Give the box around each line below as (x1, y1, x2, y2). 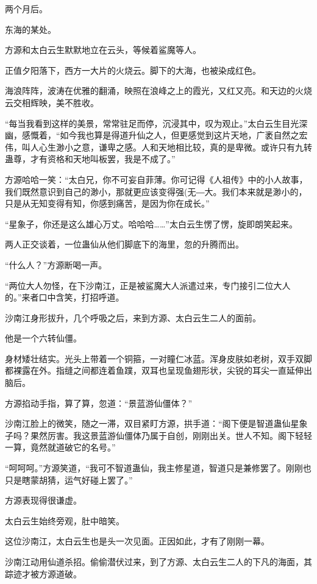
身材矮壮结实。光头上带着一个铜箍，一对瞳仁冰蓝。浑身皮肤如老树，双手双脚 (5, 352, 312, 365)
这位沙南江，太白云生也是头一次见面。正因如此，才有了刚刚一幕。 (5, 535, 269, 547)
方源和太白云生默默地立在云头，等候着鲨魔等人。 (5, 43, 201, 56)
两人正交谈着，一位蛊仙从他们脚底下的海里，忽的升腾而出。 (5, 238, 244, 251)
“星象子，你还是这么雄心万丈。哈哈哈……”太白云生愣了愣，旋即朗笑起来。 (5, 217, 297, 230)
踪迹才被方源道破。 (5, 567, 82, 580)
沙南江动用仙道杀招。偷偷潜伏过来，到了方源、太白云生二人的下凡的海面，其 (5, 555, 312, 568)
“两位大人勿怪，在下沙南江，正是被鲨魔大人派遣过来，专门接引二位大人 (5, 279, 291, 291)
